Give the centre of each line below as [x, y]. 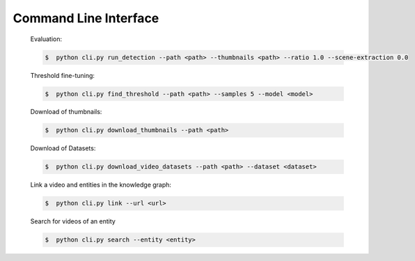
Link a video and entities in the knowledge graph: [101, 185]
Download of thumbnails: [66, 112]
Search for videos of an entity [73, 221]
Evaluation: [46, 39]
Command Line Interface [86, 18]
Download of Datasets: [63, 148]
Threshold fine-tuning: [63, 75]
